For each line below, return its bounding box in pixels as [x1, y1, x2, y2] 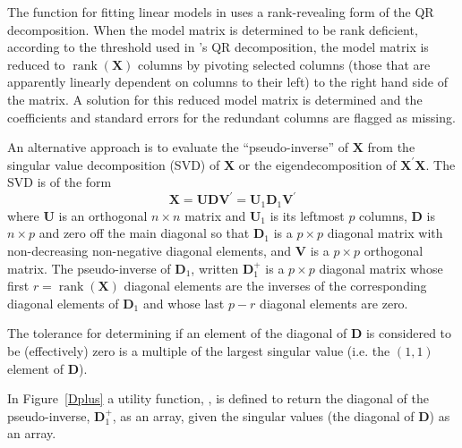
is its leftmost [269, 206, 345, 224]
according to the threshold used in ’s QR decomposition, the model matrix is [7, 38, 429, 56]
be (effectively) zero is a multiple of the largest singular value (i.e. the [7, 342, 390, 360]
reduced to [7, 55, 65, 73]
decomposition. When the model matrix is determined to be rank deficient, [7, 20, 418, 38]
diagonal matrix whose [319, 258, 443, 277]
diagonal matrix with [327, 224, 443, 242]
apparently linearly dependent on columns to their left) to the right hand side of [7, 72, 448, 91]
